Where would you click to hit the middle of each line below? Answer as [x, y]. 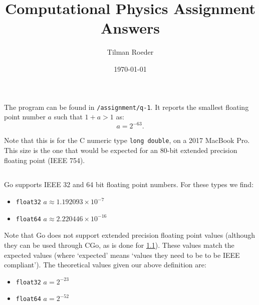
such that [68, 117]
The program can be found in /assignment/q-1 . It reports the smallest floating [126, 107]
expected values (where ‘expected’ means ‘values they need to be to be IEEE [122, 255]
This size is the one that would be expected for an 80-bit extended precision [121, 150]
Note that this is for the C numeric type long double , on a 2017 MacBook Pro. [127, 140]
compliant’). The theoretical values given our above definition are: [105, 265]
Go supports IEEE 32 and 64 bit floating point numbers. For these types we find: [129, 184]
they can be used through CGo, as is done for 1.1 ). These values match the [119, 245]
